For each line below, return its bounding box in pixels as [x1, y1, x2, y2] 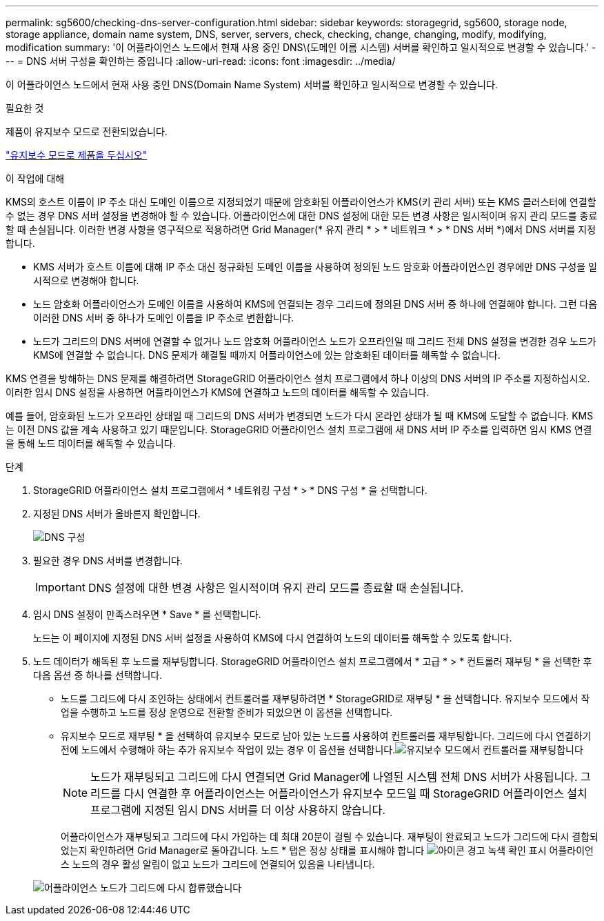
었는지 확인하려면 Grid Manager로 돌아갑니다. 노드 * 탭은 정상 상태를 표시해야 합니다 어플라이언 [61, 844, 594, 856]
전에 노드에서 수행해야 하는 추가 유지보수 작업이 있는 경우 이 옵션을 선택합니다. [61, 744, 396, 755]
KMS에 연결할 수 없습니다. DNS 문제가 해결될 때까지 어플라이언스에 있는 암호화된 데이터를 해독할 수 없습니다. [33, 349, 501, 361]
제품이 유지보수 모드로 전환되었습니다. [6, 126, 168, 137]
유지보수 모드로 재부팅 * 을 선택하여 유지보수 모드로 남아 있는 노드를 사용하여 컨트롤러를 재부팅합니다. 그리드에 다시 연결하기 [61, 730, 592, 742]
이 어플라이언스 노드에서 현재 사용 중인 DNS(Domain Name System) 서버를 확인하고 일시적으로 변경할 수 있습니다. [6, 79, 498, 90]
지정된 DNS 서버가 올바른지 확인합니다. [33, 508, 201, 519]
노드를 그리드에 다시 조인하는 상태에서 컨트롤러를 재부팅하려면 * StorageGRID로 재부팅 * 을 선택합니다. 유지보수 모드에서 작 [61, 693, 590, 704]
